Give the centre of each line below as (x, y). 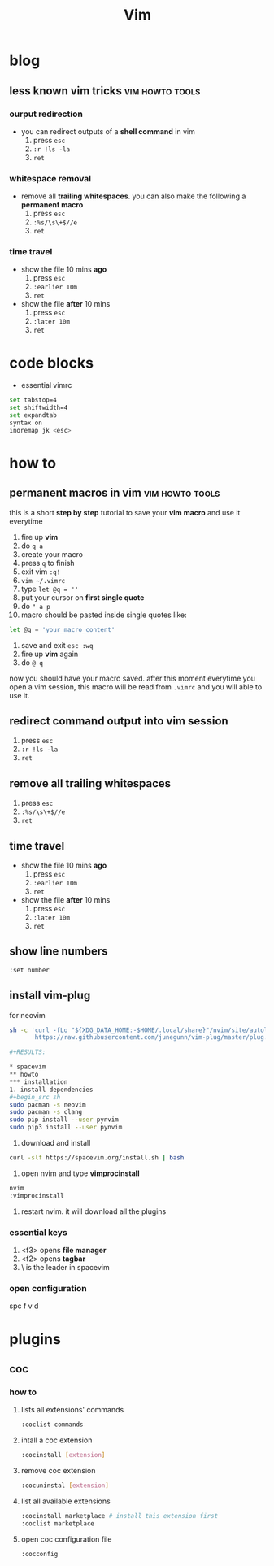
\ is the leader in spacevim (65, 1268)
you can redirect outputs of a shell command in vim (108, 131)
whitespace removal (50, 178)
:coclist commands (52, 1425)
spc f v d (24, 1306)
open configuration (48, 1288)
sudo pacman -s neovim (48, 1105)
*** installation (39, 1082)
